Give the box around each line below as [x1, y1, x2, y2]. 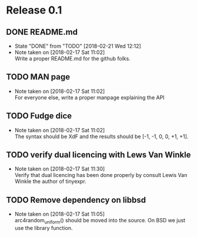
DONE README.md [6, 27, 78, 37]
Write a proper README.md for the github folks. [14, 55, 131, 62]
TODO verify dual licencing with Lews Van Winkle [6, 150, 191, 160]
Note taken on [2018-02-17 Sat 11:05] [14, 211, 105, 218]
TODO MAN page [6, 72, 71, 82]
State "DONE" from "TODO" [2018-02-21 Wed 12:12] [14, 42, 141, 49]
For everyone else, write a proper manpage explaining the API [14, 94, 165, 101]
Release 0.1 [6, 4, 62, 17]
